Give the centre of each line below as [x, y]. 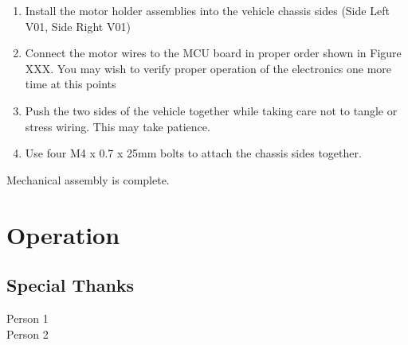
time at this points [71, 84]
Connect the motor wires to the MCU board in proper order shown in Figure [213, 53]
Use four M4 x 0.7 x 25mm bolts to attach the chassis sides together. [193, 153]
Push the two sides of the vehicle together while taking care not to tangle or [211, 110]
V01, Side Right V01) [78, 26]
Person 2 [27, 333]
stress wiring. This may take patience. [118, 126]
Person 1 [27, 318]
